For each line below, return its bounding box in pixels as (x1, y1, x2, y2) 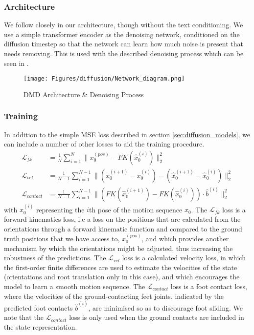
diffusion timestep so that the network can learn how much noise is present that (4, 39, 243, 49)
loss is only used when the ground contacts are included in (69, 312, 244, 322)
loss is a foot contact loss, (170, 281, 247, 291)
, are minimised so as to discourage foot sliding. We (88, 302, 243, 313)
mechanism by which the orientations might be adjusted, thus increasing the (4, 243, 233, 253)
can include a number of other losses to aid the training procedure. (4, 139, 205, 149)
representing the (36, 204, 85, 214)
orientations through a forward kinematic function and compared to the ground (4, 223, 242, 233)
